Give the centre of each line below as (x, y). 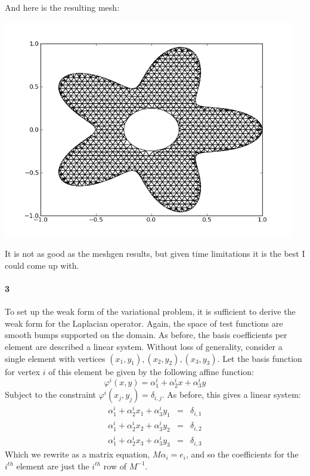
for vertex (23, 371)
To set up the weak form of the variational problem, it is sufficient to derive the (150, 311)
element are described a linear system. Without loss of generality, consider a (144, 346)
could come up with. (42, 265)
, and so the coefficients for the (242, 454)
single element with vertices (55, 358)
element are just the (53, 466)
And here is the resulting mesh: (62, 7)
